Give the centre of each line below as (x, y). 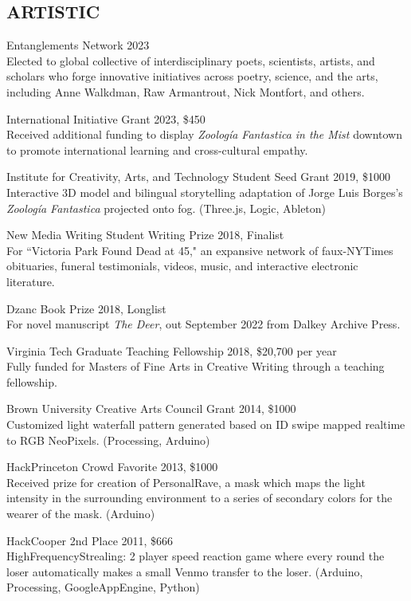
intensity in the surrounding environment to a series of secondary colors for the (200, 498)
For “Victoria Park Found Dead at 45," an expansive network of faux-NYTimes (200, 250)
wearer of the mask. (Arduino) (81, 514)
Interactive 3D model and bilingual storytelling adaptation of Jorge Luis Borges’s (205, 192)
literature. (31, 281)
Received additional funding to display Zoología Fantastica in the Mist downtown (204, 134)
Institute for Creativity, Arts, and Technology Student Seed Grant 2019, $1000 (198, 177)
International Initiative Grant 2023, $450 (106, 118)
